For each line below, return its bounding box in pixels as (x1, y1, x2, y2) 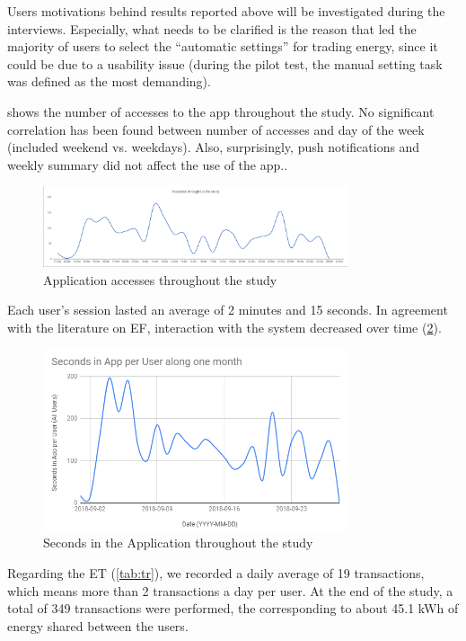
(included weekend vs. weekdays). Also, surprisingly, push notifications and (7, 138, 420, 156)
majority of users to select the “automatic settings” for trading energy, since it (7, 37, 438, 56)
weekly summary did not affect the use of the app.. (7, 155, 288, 174)
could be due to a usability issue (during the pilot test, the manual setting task (7, 54, 443, 73)
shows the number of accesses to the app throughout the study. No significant (7, 102, 435, 120)
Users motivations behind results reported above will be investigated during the (7, 2, 445, 20)
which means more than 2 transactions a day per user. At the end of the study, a (7, 581, 453, 600)
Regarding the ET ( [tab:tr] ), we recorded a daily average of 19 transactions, (7, 563, 425, 582)
